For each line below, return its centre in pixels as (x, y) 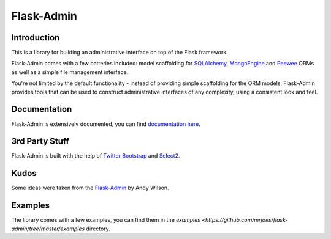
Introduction (36, 38)
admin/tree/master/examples (48, 229)
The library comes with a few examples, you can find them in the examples (106, 220)
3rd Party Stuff (40, 142)
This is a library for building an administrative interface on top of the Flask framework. (120, 53)
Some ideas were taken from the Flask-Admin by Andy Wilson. (90, 188)
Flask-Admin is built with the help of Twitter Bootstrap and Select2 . (96, 156)
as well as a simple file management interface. (70, 72)
